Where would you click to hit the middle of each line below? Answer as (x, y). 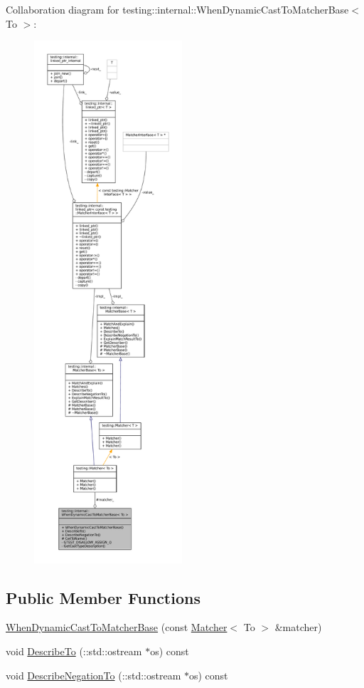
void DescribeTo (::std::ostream (74, 651)
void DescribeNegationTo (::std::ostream (93, 675)
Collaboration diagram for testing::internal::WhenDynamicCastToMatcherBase (177, 9)
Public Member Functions (103, 597)
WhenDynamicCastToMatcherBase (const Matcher (117, 627)
